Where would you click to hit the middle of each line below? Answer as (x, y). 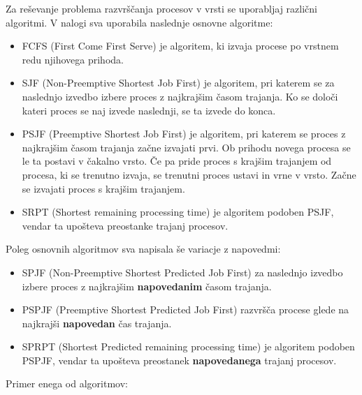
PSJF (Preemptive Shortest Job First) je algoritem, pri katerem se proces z (184, 134)
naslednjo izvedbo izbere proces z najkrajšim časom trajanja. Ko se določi (180, 96)
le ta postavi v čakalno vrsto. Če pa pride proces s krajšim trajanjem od (177, 161)
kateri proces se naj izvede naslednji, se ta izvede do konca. (149, 110)
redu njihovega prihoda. (73, 59)
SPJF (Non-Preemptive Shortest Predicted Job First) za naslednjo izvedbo (182, 272)
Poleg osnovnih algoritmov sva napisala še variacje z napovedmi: (143, 249)
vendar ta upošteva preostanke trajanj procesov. (125, 225)
